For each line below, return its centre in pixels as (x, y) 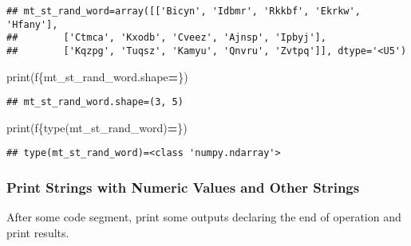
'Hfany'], (32, 24)
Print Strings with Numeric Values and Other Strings (183, 187)
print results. (38, 232)
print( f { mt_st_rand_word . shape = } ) (97, 76)
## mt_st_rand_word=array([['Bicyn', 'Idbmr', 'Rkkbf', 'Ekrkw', (184, 11)
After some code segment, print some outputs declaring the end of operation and (204, 217)
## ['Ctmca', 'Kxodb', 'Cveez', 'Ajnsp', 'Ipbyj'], (166, 38)
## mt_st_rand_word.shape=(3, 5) (95, 102)
